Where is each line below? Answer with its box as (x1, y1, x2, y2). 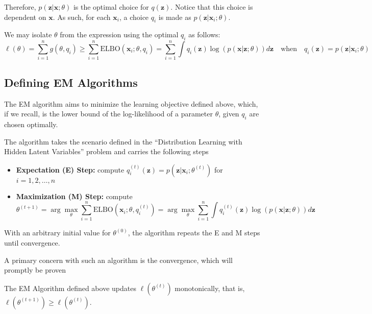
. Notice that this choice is (170, 2, 253, 12)
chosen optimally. (4, 118, 58, 129)
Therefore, (4, 2, 36, 12)
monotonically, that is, (175, 282, 245, 293)
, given (218, 108, 239, 119)
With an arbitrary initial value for (4, 227, 111, 238)
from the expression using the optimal (60, 29, 179, 40)
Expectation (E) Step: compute (16, 164, 125, 175)
